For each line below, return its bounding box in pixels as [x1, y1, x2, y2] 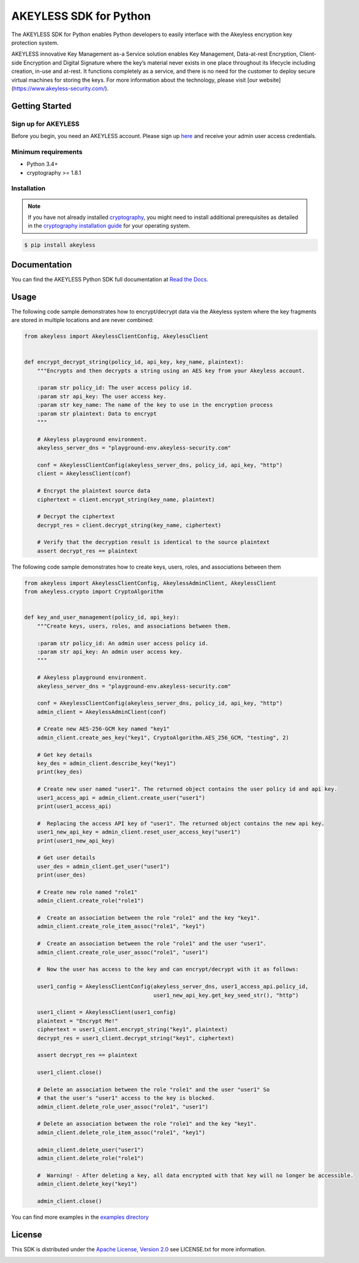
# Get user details [37, 854, 96, 861]
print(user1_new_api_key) [37, 837, 115, 844]
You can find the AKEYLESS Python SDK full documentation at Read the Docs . [11, 275, 208, 283]
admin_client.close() [37, 1197, 102, 1205]
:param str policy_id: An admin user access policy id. [37, 640, 209, 647]
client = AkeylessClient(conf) [37, 470, 131, 477]
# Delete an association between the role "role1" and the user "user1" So [37, 1086, 270, 1093]
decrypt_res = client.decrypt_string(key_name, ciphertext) [37, 521, 222, 529]
